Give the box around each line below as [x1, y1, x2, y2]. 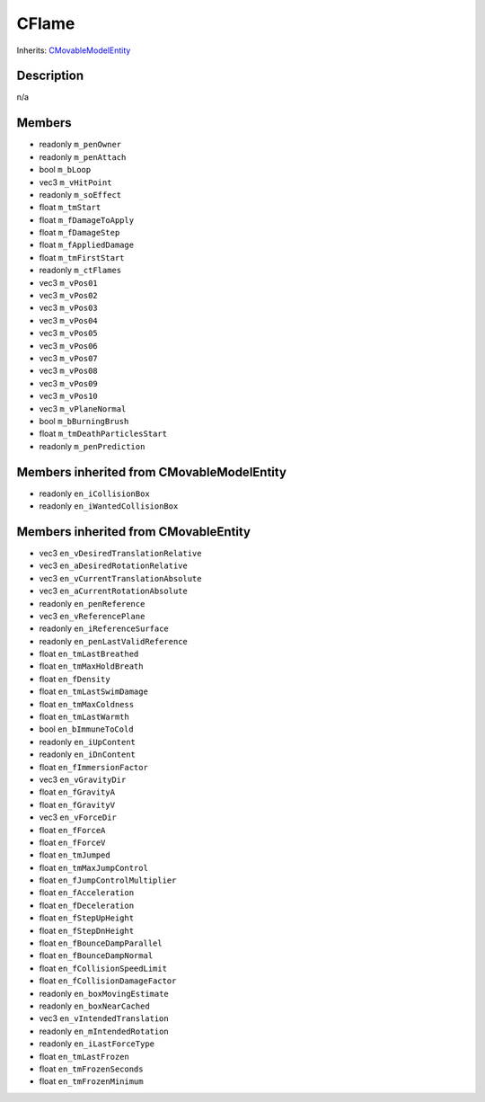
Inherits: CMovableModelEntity [16, 45, 131, 56]
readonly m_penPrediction [39, 440, 145, 451]
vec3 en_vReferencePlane [39, 610, 145, 621]
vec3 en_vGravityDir [39, 774, 127, 785]
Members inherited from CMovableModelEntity [16, 464, 287, 480]
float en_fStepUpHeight [39, 912, 135, 923]
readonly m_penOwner [39, 139, 121, 150]
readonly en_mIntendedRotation [39, 1026, 170, 1036]
